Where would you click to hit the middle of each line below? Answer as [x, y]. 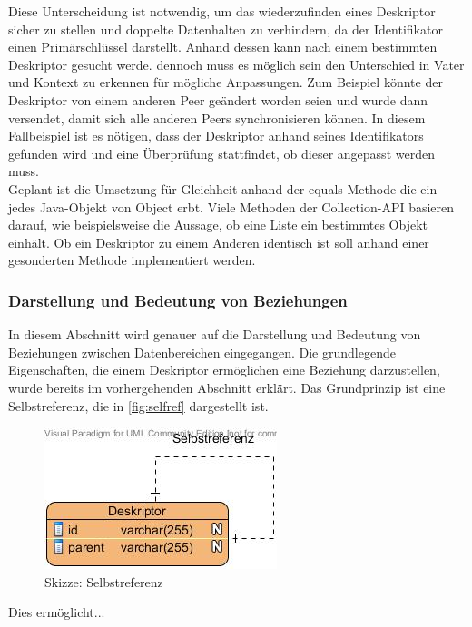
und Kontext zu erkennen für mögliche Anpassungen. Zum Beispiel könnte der [226, 82]
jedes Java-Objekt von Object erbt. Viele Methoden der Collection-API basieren [231, 206]
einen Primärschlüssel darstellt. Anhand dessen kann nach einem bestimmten [223, 47]
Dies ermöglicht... [57, 612]
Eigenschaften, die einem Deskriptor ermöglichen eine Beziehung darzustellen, [224, 370]
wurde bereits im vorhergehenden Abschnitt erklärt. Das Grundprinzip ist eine [227, 387]
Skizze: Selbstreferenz [104, 581]
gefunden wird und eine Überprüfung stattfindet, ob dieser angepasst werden [221, 153]
